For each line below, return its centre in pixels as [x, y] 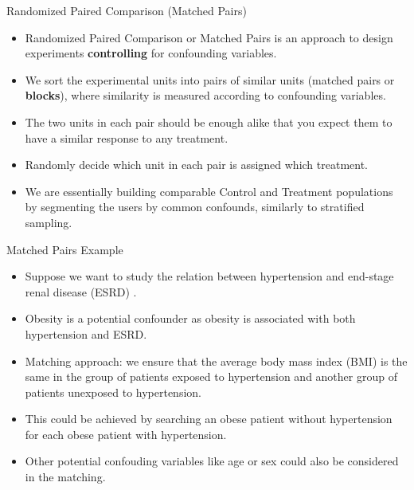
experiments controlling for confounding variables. [151, 53]
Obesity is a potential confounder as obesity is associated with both [190, 318]
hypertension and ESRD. [86, 333]
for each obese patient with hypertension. [126, 434]
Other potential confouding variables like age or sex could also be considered [212, 461]
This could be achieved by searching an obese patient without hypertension [209, 419]
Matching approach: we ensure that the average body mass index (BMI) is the [216, 361]
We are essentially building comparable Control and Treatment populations [209, 191]
